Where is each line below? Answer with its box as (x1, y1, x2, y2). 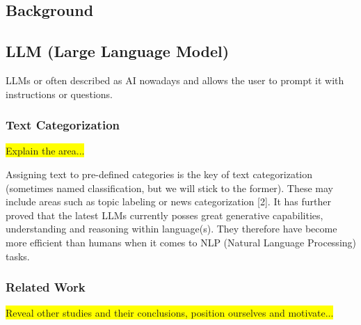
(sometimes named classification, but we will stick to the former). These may (6, 180, 334, 195)
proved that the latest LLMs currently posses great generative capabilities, (6, 207, 323, 222)
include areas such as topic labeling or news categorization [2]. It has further (6, 194, 332, 209)
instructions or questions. (6, 86, 113, 101)
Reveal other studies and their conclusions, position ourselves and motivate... (6, 306, 334, 320)
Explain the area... (6, 143, 85, 158)
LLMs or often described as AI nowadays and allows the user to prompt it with (6, 72, 344, 87)
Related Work (6, 278, 86, 296)
